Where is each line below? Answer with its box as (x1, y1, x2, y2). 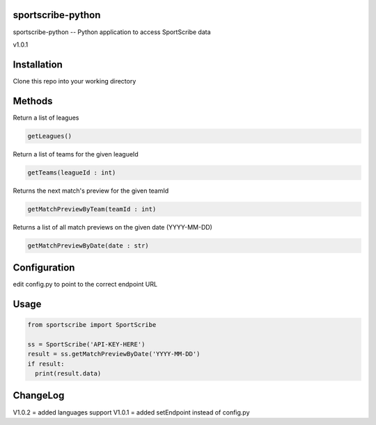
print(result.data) (35, 369, 102, 378)
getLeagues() (27, 132, 72, 140)
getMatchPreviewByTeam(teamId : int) (27, 205, 157, 213)
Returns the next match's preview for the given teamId (13, 186, 169, 195)
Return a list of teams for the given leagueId (13, 150, 139, 158)
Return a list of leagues (13, 113, 79, 122)
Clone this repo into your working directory (13, 77, 136, 85)
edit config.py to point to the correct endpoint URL (13, 280, 158, 289)
